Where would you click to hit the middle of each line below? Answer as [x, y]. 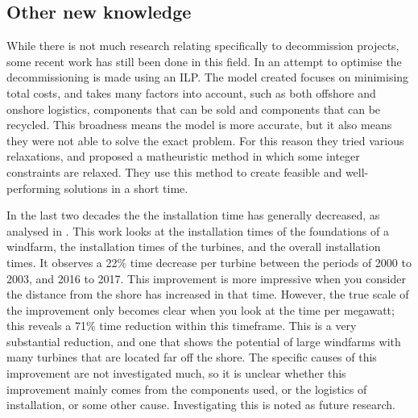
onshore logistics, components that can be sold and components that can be [194, 109]
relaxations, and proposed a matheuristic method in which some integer [183, 156]
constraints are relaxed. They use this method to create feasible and [174, 171]
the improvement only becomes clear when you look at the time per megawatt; [201, 309]
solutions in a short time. [126, 188]
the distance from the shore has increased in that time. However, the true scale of [208, 294]
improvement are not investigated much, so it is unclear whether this [176, 373]
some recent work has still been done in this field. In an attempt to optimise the [204, 61]
